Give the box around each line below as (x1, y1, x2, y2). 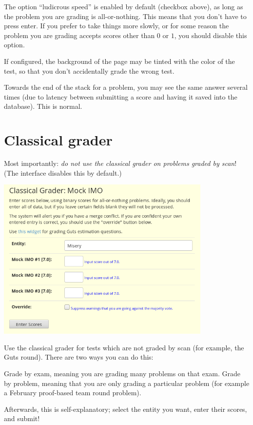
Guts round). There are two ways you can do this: (4, 352, 154, 362)
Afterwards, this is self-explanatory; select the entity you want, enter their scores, (4, 404, 247, 414)
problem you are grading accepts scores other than (4, 30, 155, 40)
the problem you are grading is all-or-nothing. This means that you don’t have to (4, 11, 247, 21)
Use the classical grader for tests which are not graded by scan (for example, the (4, 342, 244, 352)
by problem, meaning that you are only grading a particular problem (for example (4, 378, 250, 388)
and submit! (4, 413, 40, 424)
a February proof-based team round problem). (4, 387, 141, 398)
